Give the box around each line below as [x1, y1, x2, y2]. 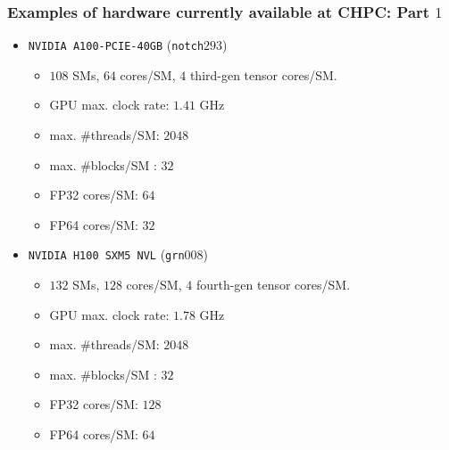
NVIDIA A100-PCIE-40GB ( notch [28, 36, 204, 54]
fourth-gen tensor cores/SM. [195, 275, 351, 294]
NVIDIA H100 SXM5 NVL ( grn [28, 245, 185, 264]
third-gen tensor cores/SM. [189, 65, 337, 84]
